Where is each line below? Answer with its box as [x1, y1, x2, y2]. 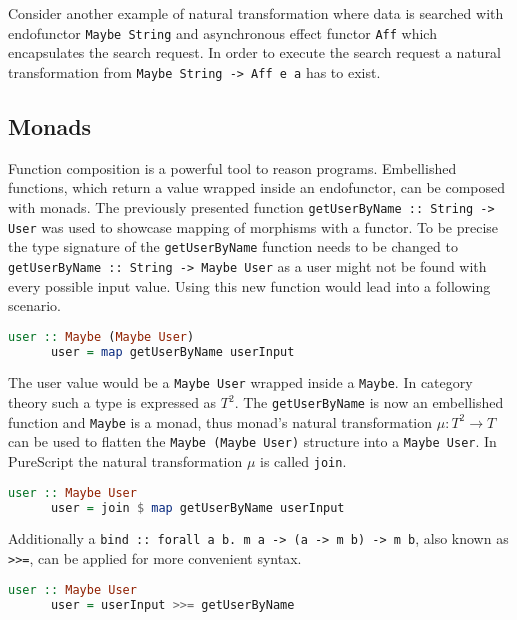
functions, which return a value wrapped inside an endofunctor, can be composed [8, 177, 506, 198]
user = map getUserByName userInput [50, 344, 295, 359]
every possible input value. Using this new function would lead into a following [8, 275, 491, 296]
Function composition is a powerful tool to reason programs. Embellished [8, 157, 457, 178]
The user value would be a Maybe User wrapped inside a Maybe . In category [8, 372, 473, 393]
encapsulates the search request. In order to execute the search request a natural [8, 42, 502, 63]
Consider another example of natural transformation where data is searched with [8, 3, 504, 23]
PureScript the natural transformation [8, 451, 243, 472]
